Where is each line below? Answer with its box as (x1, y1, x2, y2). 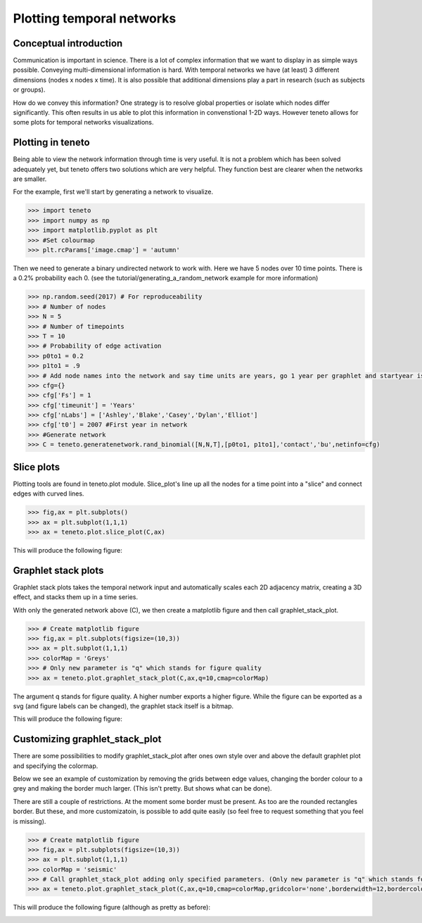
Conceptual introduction (13, 37, 123, 49)
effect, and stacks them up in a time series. (13, 593, 139, 601)
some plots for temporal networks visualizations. (13, 118, 154, 127)
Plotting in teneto (13, 137, 91, 149)
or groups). (13, 85, 46, 94)
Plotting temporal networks (13, 11, 177, 26)
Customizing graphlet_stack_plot (13, 733, 162, 746)
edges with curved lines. (13, 489, 84, 498)
